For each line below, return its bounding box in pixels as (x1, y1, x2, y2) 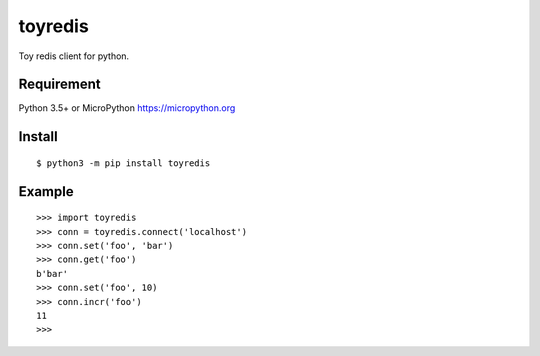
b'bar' (36, 268, 69, 279)
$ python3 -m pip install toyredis (36, 157, 211, 169)
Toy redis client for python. (18, 50, 130, 62)
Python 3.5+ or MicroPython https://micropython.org (18, 102, 236, 114)
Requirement (18, 76, 102, 93)
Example (18, 183, 74, 200)
